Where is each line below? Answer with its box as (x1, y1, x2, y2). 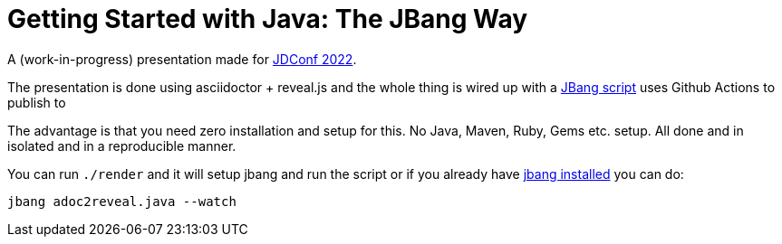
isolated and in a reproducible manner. (7, 137, 237, 154)
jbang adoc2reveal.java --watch (7, 193, 237, 209)
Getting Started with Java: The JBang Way (7, 4, 528, 34)
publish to (7, 94, 66, 110)
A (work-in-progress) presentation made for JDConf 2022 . (7, 51, 357, 67)
